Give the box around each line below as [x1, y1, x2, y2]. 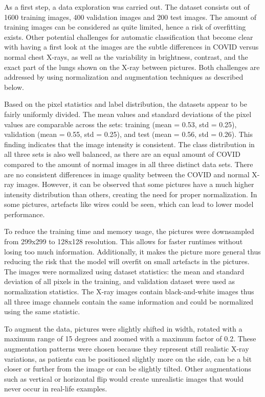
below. [4, 81, 24, 92]
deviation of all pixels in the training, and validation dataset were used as [4, 276, 235, 287]
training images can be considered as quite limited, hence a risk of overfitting [4, 21, 246, 32]
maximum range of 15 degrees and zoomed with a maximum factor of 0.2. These [4, 333, 256, 344]
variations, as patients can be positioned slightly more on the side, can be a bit [4, 353, 252, 364]
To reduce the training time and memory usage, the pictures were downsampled [4, 226, 254, 237]
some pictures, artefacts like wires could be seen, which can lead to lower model [4, 199, 254, 209]
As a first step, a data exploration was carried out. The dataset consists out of [4, 2, 250, 12]
